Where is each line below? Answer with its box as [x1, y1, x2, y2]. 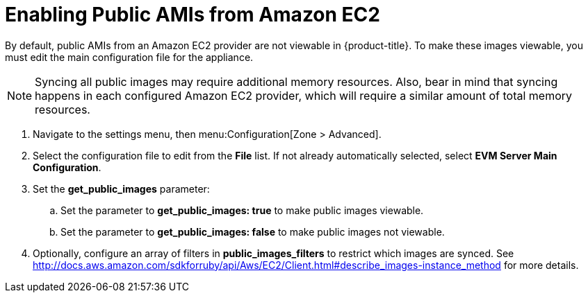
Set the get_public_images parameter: [33, 182, 210, 195]
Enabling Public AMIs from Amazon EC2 [5, 3, 380, 26]
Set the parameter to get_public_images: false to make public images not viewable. [60, 225, 445, 238]
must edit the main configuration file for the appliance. [5, 51, 254, 63]
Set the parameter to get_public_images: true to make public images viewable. [60, 204, 424, 216]
